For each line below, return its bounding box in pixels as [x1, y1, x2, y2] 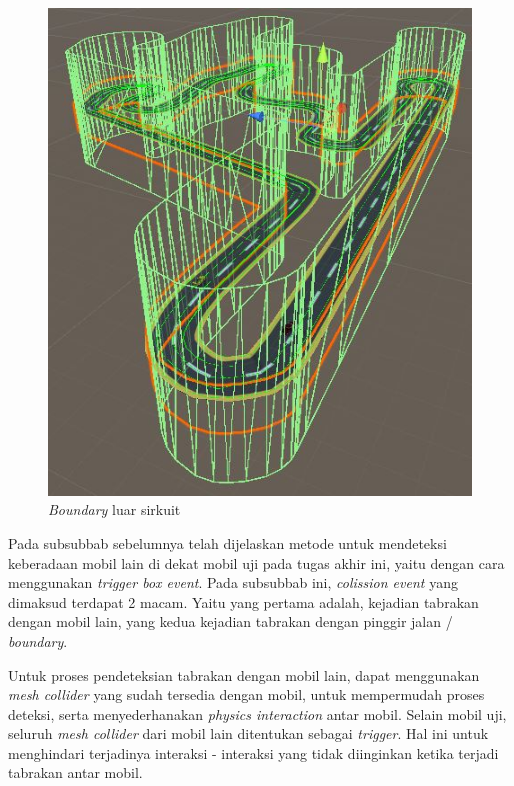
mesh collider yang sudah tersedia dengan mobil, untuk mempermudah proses [8, 684, 485, 705]
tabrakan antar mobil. [8, 762, 143, 783]
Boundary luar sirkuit [48, 499, 181, 520]
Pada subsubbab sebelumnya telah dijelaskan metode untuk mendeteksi [8, 532, 447, 553]
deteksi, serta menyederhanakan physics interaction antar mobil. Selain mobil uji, [8, 703, 507, 724]
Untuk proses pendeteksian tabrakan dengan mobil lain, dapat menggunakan [8, 664, 480, 685]
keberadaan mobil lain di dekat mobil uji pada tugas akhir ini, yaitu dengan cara [8, 552, 505, 573]
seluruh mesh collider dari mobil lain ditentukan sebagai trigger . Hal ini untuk [8, 723, 489, 744]
